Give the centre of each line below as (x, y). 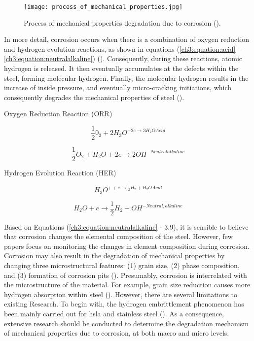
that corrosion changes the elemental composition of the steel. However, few (118, 236)
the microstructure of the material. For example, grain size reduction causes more (127, 285)
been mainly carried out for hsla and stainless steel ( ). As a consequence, (114, 313)
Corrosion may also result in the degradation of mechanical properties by (114, 256)
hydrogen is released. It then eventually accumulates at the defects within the (121, 68)
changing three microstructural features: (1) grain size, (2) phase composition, (122, 265)
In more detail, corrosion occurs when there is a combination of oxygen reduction (127, 39)
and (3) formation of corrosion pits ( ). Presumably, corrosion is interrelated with (126, 275)
